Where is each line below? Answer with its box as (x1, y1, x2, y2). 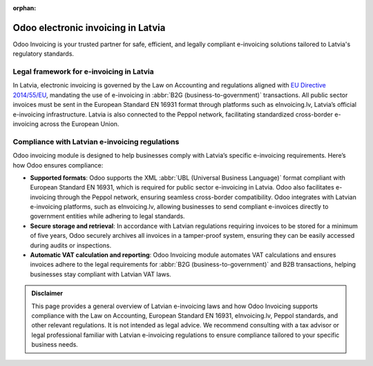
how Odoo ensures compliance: (12, 161, 104, 169)
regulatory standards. (12, 50, 75, 58)
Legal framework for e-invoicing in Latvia (12, 67, 155, 77)
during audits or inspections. (30, 241, 112, 250)
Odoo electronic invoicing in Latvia (12, 21, 166, 34)
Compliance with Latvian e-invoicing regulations (12, 136, 180, 146)
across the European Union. (40, 120, 119, 128)
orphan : (12, 4, 37, 12)
